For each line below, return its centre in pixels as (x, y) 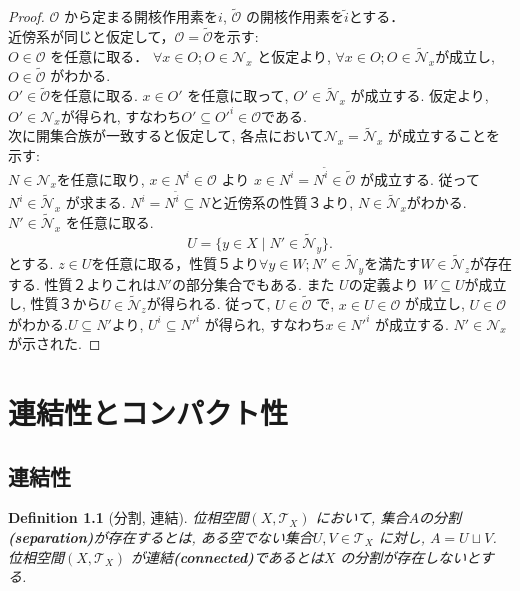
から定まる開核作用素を (141, 16)
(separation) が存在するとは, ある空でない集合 (160, 536)
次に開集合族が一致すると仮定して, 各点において (166, 135)
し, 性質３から (54, 303)
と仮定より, (294, 55)
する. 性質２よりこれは (82, 283)
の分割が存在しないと (410, 556)
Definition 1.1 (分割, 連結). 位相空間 (128, 517)
